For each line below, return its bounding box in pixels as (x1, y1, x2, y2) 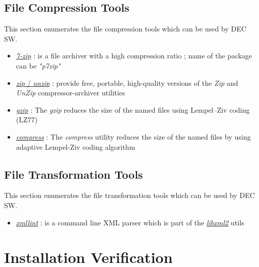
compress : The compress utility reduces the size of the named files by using (16, 131, 251, 142)
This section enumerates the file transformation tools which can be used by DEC (4, 190, 255, 201)
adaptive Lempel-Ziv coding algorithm (16, 141, 135, 152)
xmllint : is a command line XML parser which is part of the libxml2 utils (16, 217, 244, 227)
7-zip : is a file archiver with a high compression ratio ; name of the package (16, 50, 252, 61)
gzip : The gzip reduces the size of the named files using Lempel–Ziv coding (16, 104, 250, 115)
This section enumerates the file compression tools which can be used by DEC (4, 23, 247, 34)
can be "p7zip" (16, 60, 61, 71)
